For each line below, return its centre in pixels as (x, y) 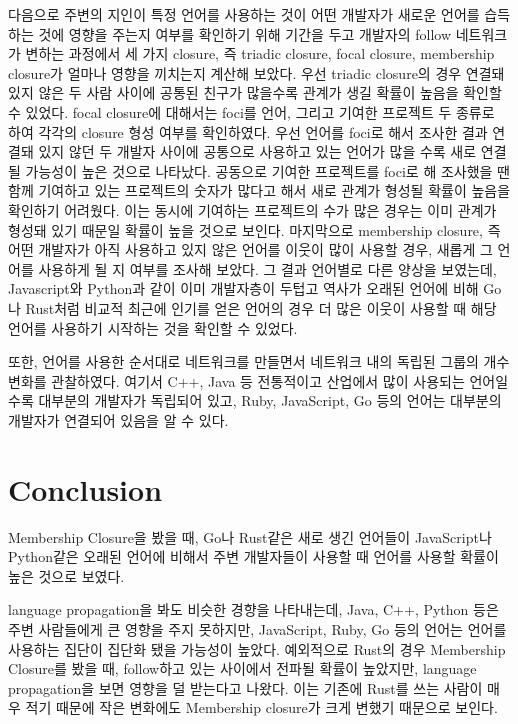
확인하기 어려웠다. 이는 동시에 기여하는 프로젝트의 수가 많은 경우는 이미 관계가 (252, 209)
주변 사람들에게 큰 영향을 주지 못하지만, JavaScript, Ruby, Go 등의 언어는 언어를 (257, 628)
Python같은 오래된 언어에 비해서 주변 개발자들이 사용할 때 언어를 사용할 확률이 (253, 556)
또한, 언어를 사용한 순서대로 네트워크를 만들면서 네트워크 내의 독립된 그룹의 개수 (259, 361)
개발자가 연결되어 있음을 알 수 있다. (118, 419)
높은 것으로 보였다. (66, 575)
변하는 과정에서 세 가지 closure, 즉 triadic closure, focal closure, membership (260, 53)
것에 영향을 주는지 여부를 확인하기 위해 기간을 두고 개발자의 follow (245, 33)
